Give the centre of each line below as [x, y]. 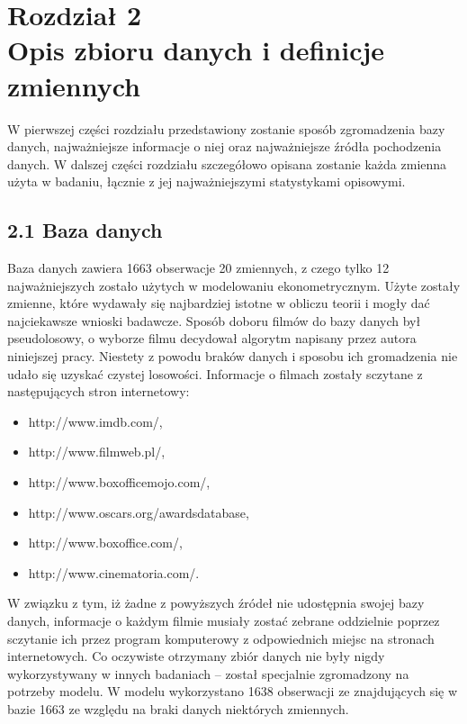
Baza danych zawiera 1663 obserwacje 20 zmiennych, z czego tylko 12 [198, 268]
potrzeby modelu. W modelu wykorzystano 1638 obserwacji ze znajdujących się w [233, 691]
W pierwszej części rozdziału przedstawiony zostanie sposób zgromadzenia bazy [226, 128]
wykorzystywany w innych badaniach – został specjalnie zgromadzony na [208, 673]
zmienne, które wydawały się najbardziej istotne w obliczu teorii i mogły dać [219, 303]
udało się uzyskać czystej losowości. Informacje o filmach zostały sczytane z [215, 373]
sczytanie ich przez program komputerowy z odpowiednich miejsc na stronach [221, 638]
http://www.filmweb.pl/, [97, 452]
